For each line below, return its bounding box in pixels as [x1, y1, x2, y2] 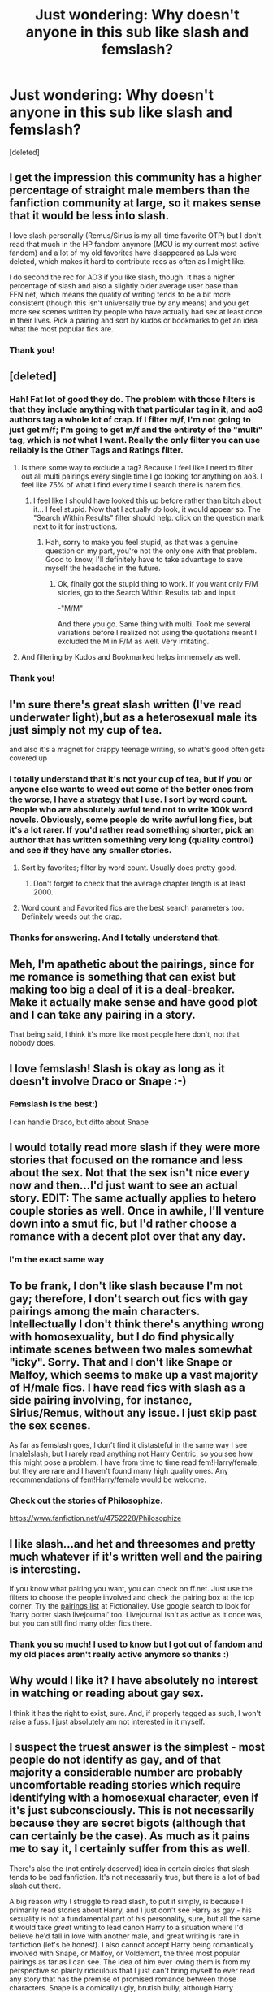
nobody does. [9, 1038, 56, 1048]
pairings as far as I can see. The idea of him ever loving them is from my [9, 1956, 251, 1967]
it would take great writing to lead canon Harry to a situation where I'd [9, 1922, 244, 1932]
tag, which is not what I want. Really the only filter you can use [9, 434, 261, 445]
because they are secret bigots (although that [9, 1817, 246, 1830]
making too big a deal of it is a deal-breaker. [9, 982, 235, 996]
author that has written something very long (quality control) [9, 834, 254, 846]
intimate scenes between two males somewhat [9, 1342, 253, 1356]
